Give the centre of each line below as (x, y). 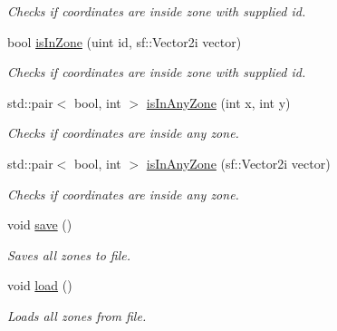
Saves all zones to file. (69, 254)
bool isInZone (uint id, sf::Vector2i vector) (125, 41)
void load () (40, 285)
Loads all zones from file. (77, 315)
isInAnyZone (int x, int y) (218, 102)
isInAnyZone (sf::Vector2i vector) (238, 163)
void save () (40, 224)
